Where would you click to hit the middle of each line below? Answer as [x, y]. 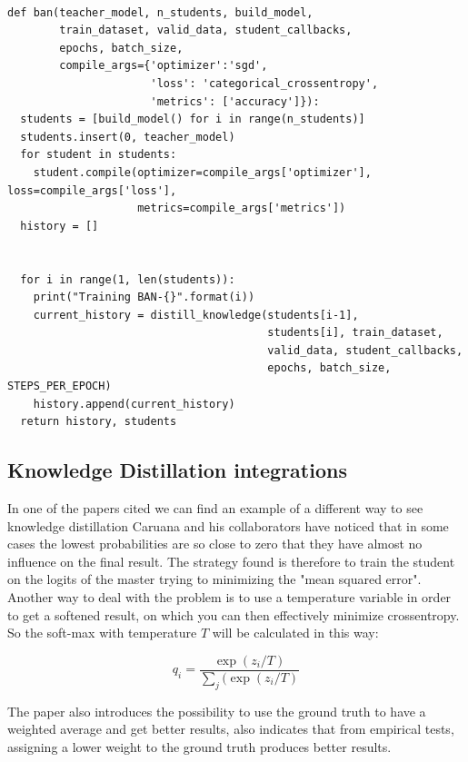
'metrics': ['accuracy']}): [235, 101]
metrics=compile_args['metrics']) [242, 208]
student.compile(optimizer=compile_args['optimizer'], [202, 172]
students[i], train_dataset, [355, 333]
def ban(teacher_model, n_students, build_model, [160, 12]
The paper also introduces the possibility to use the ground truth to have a [217, 711]
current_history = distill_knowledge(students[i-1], [196, 315]
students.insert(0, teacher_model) [128, 137]
